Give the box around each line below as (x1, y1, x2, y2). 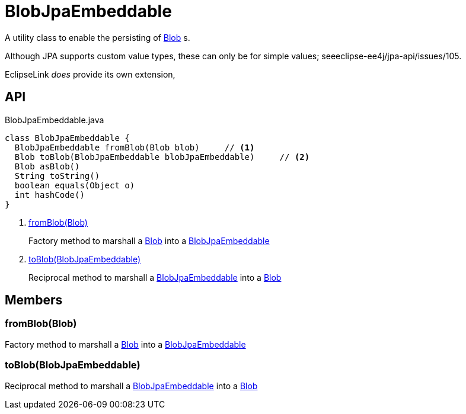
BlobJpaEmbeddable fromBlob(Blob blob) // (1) (14, 142, 255, 152)
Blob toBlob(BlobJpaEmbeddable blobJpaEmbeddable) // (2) (14, 152, 310, 162)
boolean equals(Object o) (14, 180, 135, 190)
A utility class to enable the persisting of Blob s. (5, 32, 190, 43)
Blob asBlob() (14, 161, 80, 171)
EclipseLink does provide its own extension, (5, 69, 175, 79)
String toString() (14, 171, 100, 181)
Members (5, 293, 63, 308)
